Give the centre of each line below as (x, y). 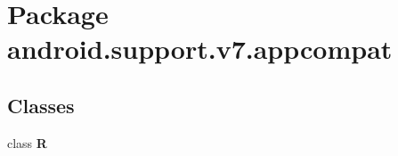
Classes (41, 105)
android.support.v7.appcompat (200, 49)
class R (27, 142)
